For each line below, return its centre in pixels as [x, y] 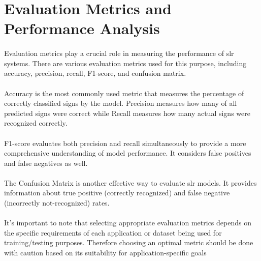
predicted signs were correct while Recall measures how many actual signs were [127, 113]
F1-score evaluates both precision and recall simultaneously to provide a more [125, 143]
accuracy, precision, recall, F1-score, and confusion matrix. [95, 73]
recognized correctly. [36, 123]
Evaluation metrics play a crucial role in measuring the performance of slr [119, 53]
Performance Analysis [82, 28]
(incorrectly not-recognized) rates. [57, 203]
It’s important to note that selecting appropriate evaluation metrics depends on [128, 223]
